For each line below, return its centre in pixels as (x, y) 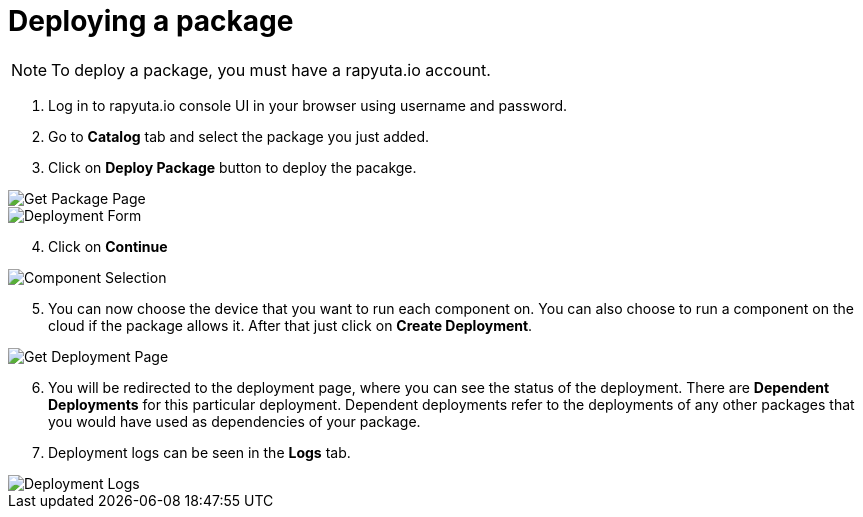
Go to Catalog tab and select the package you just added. (239, 136)
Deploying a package (151, 21)
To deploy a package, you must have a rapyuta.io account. (271, 69)
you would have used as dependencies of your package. (234, 421)
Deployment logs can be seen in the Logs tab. (199, 452)
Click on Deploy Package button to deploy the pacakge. (232, 167)
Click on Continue (108, 246)
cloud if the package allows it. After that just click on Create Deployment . (290, 325)
